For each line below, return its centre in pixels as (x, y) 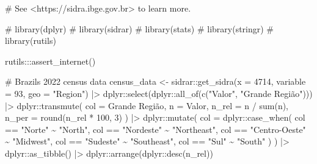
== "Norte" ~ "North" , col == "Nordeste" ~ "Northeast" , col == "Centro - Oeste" (155, 129)
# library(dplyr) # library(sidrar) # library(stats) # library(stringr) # (140, 28)
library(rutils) (31, 41)
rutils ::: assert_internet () (50, 61)
